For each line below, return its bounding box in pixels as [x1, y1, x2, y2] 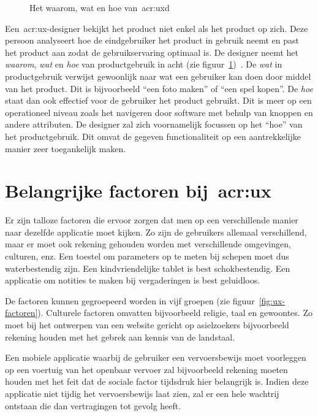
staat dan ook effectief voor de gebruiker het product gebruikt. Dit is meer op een [5, 94, 312, 107]
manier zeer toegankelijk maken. [5, 142, 126, 155]
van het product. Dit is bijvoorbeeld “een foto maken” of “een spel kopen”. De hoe [5, 82, 313, 94]
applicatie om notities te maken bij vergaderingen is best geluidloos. [5, 274, 260, 287]
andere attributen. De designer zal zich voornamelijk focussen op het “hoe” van [5, 118, 303, 131]
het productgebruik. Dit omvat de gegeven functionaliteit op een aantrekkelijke [5, 129, 301, 142]
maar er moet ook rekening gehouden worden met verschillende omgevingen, [5, 237, 291, 250]
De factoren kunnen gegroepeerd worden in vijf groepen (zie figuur [5, 294, 255, 307]
